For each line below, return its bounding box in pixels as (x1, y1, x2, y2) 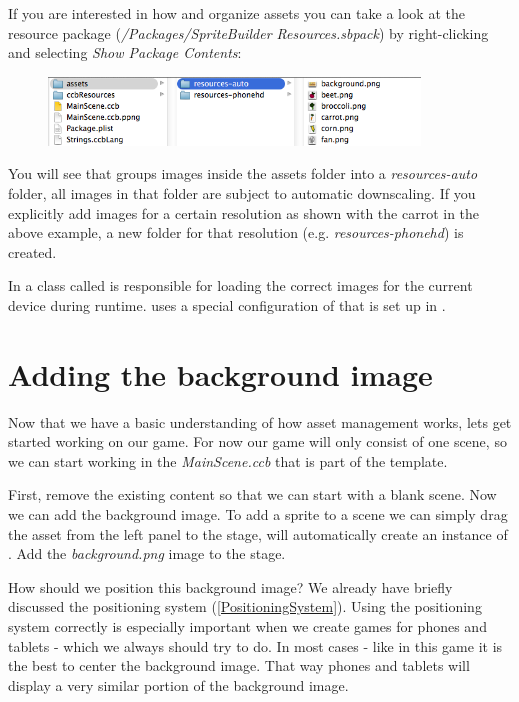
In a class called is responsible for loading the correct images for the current (8, 275, 473, 296)
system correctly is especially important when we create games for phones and (8, 615, 487, 636)
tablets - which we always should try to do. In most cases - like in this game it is (8, 635, 503, 656)
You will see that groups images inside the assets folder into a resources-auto (8, 163, 478, 184)
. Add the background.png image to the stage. (8, 543, 286, 564)
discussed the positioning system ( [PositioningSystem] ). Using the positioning (8, 596, 482, 617)
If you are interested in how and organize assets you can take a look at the (8, 3, 465, 23)
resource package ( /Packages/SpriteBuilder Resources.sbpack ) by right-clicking (8, 22, 489, 43)
